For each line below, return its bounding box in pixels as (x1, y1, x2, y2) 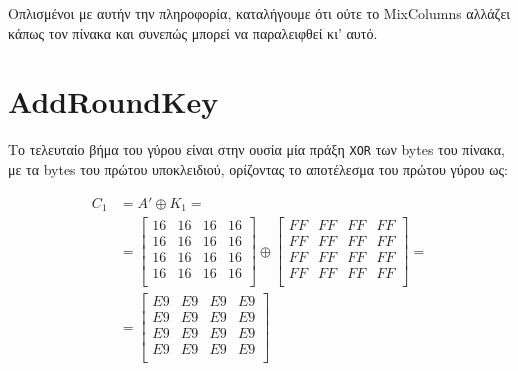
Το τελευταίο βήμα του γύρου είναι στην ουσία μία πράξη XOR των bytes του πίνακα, (8, 139, 505, 160)
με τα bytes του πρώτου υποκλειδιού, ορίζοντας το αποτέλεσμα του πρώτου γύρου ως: (8, 158, 508, 179)
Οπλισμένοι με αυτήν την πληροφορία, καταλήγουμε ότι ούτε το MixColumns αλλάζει (8, 3, 511, 23)
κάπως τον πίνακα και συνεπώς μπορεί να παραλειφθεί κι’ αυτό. (8, 22, 378, 43)
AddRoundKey (8, 81, 219, 122)
